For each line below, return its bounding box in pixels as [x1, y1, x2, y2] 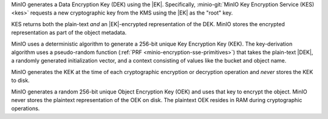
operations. [11, 105, 40, 112]
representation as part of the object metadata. [11, 29, 127, 36]
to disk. [11, 76, 30, 84]
